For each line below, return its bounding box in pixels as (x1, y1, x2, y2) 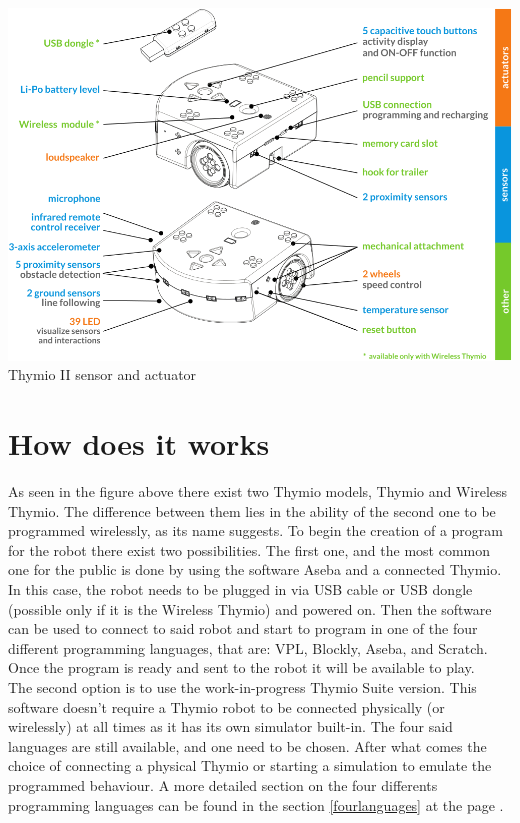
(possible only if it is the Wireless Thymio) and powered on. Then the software (8, 598, 492, 619)
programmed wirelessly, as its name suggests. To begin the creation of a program (8, 520, 504, 541)
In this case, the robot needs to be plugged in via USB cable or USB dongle (8, 579, 473, 600)
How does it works (8, 423, 270, 464)
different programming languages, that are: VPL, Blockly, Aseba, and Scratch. (8, 637, 488, 658)
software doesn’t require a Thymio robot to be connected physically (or (8, 696, 445, 717)
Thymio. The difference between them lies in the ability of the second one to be (8, 500, 496, 521)
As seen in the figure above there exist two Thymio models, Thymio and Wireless (8, 481, 508, 502)
